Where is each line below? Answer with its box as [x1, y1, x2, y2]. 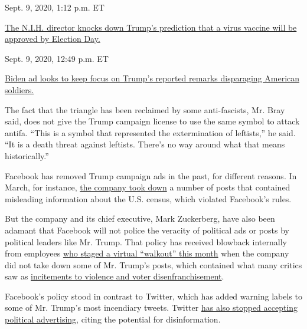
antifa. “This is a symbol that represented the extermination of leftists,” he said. [5, 126, 296, 139]
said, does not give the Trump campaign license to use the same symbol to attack [5, 115, 300, 127]
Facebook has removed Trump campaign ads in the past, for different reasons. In [5, 169, 297, 182]
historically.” [5, 149, 49, 162]
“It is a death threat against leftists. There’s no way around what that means [5, 138, 285, 150]
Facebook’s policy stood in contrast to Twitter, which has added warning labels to [5, 289, 302, 302]
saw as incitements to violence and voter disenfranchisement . [5, 270, 224, 282]
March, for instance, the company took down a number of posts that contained [5, 181, 290, 193]
